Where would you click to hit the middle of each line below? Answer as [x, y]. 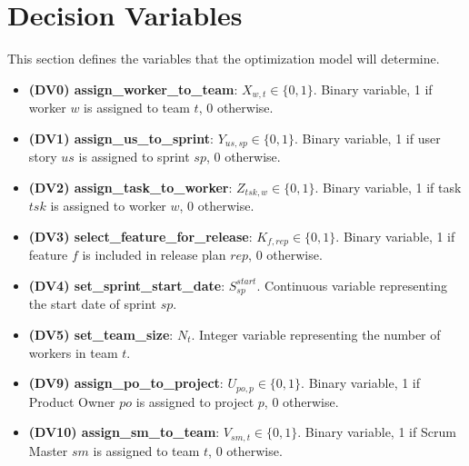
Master [48, 450]
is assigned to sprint [134, 157]
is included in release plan [154, 255]
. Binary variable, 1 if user [368, 138]
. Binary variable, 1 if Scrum [377, 432]
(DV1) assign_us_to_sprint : [121, 138]
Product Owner [72, 401]
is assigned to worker [108, 206]
